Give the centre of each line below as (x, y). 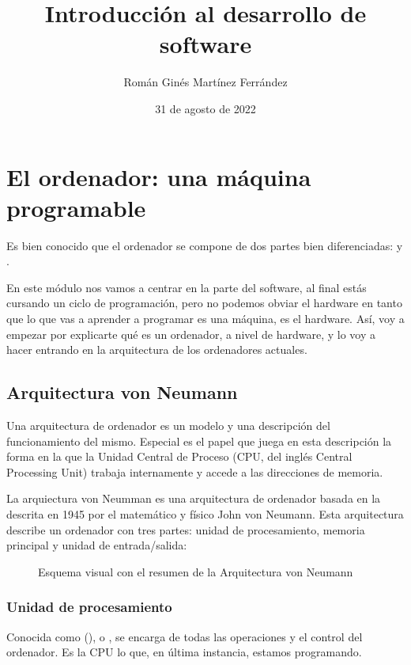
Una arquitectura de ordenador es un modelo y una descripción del (168, 425)
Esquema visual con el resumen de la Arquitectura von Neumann (196, 571)
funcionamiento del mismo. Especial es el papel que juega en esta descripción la (199, 441)
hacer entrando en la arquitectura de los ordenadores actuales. (157, 350)
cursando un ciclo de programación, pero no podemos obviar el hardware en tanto (204, 303)
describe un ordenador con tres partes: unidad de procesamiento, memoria (186, 529)
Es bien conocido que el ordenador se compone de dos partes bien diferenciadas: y (205, 245)
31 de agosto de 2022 (205, 108)
